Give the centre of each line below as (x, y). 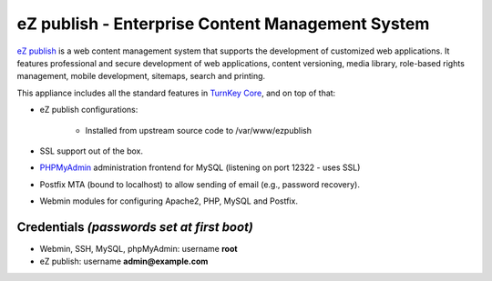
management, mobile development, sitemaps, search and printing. (141, 76)
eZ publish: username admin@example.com (124, 261)
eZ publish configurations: (89, 110)
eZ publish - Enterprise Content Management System (223, 24)
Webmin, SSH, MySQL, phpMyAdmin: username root (138, 248)
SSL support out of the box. (92, 151)
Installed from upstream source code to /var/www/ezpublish (198, 130)
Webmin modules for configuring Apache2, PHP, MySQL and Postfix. (169, 201)
